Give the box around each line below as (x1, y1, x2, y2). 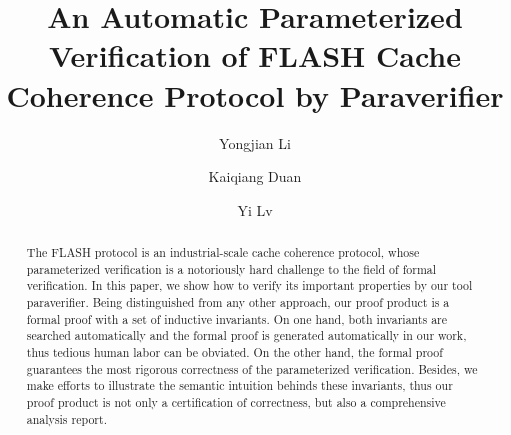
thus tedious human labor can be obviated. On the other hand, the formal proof (26, 344, 443, 361)
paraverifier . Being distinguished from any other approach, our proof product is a (26, 294, 450, 311)
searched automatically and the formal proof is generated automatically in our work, (26, 327, 467, 344)
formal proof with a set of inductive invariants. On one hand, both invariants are (26, 310, 448, 327)
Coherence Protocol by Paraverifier (6, 74, 504, 115)
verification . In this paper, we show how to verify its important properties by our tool (26, 277, 473, 294)
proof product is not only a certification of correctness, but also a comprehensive (26, 393, 446, 410)
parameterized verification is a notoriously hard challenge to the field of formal (26, 260, 437, 277)
